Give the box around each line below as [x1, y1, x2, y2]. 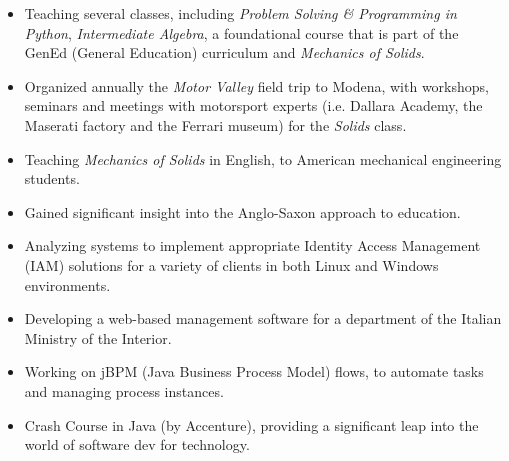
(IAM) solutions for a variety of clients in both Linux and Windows [24, 254, 439, 275]
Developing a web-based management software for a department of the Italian [24, 308, 502, 329]
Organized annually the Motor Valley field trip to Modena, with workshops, [24, 75, 489, 96]
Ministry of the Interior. [24, 327, 172, 348]
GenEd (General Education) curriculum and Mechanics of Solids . [24, 42, 425, 63]
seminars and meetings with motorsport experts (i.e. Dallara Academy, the [24, 95, 483, 116]
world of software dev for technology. [24, 434, 250, 455]
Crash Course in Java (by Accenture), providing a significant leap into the [24, 414, 479, 435]
